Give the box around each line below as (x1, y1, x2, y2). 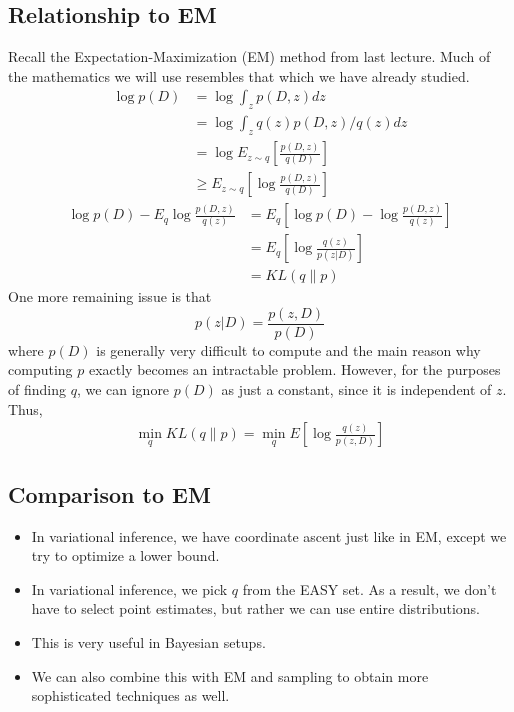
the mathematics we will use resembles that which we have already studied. (8, 65, 470, 86)
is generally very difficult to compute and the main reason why (96, 339, 481, 360)
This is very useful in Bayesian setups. (31, 632, 266, 653)
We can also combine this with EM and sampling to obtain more (31, 665, 429, 686)
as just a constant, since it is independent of (221, 379, 492, 400)
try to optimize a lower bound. (31, 545, 220, 566)
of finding (8, 379, 66, 400)
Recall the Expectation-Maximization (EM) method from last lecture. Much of (8, 46, 491, 67)
